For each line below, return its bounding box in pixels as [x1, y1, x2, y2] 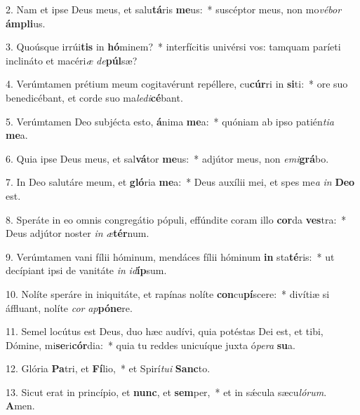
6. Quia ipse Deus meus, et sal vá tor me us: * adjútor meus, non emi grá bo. [6, 151, 329, 165]
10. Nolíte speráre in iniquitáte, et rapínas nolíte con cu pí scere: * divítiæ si [6, 286, 330, 301]
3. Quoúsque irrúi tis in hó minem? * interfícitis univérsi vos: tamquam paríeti [6, 39, 341, 54]
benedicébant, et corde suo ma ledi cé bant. [6, 90, 183, 104]
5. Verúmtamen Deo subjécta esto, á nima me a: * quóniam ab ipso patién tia [6, 114, 334, 128]
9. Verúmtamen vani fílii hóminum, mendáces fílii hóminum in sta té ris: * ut [6, 249, 335, 264]
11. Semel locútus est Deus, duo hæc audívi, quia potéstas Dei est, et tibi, [6, 324, 324, 339]
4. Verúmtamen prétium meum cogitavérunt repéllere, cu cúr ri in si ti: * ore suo [6, 76, 348, 91]
